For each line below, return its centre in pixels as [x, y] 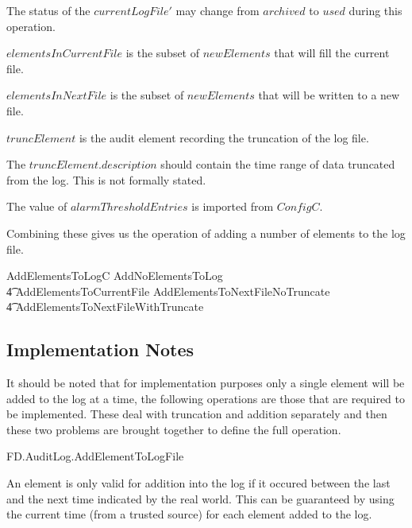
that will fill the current [332, 53]
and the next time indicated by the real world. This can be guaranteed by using [200, 498]
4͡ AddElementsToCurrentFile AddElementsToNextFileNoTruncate [168, 291]
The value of [37, 206]
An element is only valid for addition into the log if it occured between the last [198, 483]
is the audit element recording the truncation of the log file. [224, 137]
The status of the [48, 10]
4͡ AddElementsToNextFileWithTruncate [105, 307]
